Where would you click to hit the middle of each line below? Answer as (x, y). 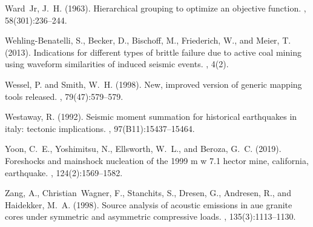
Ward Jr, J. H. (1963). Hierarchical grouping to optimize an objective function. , (156, 8)
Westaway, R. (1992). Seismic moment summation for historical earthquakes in (151, 117)
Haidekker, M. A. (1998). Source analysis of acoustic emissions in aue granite (149, 204)
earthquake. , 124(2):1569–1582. (64, 172)
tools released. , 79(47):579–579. (64, 96)
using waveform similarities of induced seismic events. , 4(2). (117, 64)
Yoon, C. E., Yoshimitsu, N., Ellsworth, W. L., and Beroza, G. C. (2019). (143, 149)
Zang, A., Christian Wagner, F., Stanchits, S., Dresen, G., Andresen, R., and (148, 193)
